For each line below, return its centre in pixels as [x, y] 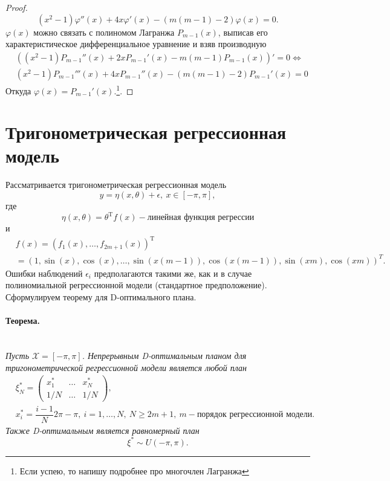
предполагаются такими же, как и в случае [173, 273]
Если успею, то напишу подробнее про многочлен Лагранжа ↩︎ [134, 470]
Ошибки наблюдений [44, 273]
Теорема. [23, 321]
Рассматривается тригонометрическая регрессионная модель [116, 185]
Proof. [17, 7]
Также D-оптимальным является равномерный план [102, 430]
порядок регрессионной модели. [256, 415]
